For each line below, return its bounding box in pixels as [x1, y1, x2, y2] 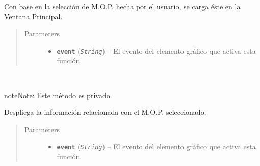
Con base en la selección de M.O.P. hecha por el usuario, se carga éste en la [4, 1, 241, 11]
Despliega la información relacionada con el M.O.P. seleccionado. [4, 107, 206, 117]
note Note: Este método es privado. [4, 89, 112, 100]
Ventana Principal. [4, 11, 63, 21]
